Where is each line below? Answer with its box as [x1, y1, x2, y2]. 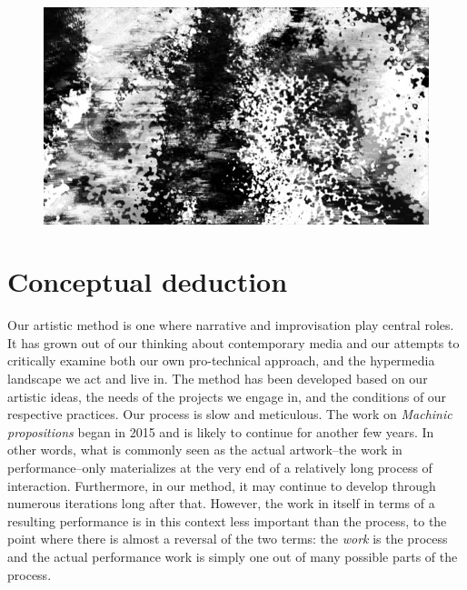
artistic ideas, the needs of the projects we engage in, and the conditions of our [7, 386, 447, 405]
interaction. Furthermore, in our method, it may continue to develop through [7, 475, 436, 495]
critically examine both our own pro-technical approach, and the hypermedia [7, 351, 435, 370]
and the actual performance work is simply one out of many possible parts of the [7, 546, 458, 565]
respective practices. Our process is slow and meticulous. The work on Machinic [7, 405, 452, 424]
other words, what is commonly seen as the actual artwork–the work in [7, 440, 402, 459]
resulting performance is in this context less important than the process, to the [7, 511, 447, 530]
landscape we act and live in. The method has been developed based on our [7, 369, 428, 387]
